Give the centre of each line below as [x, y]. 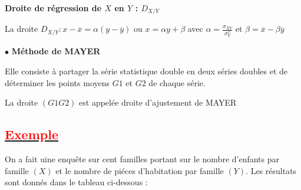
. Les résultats [271, 170]
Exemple [32, 134]
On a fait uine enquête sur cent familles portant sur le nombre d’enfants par [142, 158]
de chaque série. [177, 82]
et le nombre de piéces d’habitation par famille [140, 170]
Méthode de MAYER [56, 51]
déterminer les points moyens [57, 82]
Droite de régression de [53, 8]
